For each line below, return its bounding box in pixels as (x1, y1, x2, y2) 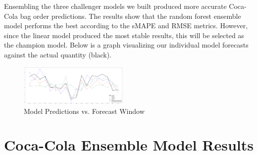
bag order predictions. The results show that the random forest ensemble (20, 10, 241, 21)
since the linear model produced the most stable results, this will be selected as (4, 30, 244, 40)
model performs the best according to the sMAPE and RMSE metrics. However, (4, 20, 248, 31)
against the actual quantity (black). (4, 49, 112, 59)
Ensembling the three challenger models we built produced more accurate (4, 1, 227, 11)
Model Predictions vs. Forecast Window (24, 105, 145, 116)
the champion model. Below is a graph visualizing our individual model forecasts (4, 40, 249, 50)
